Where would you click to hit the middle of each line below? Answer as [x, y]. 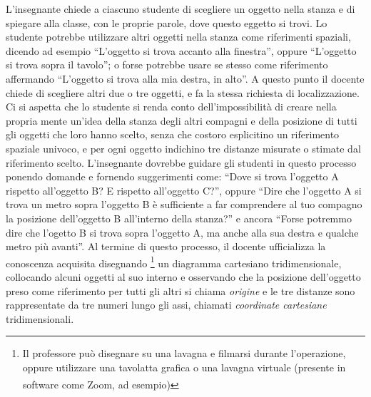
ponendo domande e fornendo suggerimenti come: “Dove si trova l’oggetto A [172, 176]
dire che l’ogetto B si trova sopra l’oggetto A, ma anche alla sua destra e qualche [182, 232]
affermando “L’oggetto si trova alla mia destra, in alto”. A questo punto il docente [185, 78]
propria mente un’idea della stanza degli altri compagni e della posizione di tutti [182, 120]
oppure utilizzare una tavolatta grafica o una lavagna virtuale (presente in [184, 367]
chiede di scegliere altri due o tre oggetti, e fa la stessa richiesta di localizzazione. [183, 92]
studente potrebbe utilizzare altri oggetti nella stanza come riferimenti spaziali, [178, 37]
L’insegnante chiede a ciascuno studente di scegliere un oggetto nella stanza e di [181, 9]
